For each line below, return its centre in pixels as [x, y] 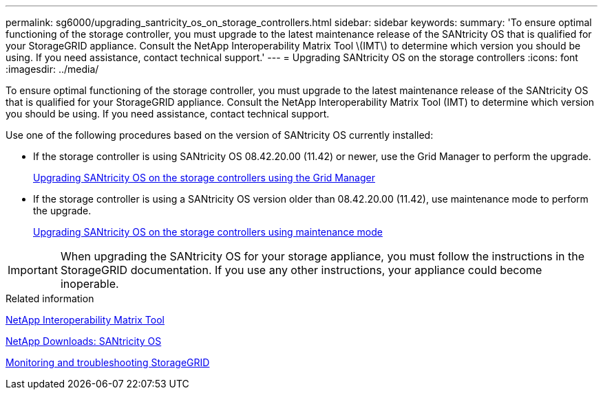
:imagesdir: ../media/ [52, 69]
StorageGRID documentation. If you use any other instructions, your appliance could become [301, 270]
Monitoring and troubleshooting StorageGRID [108, 362]
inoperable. [89, 284]
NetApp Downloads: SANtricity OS [84, 341]
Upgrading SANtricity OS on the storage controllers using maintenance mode [208, 232]
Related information [50, 298]
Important [33, 270]
